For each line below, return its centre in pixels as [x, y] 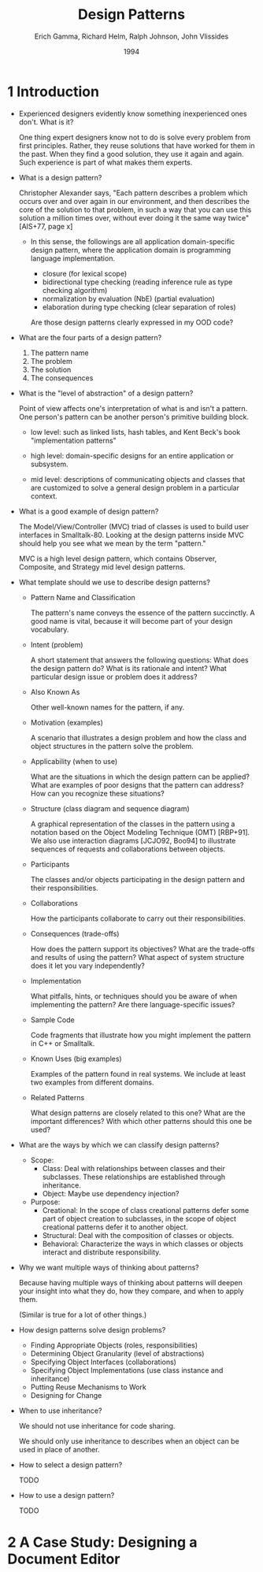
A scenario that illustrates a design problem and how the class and [139, 737]
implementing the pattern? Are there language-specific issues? [133, 1004]
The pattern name [60, 353]
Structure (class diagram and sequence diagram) [110, 808]
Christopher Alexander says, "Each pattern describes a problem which [133, 193]
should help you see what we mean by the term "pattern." [112, 543]
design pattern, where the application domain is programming [131, 250]
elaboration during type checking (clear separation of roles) [139, 307]
